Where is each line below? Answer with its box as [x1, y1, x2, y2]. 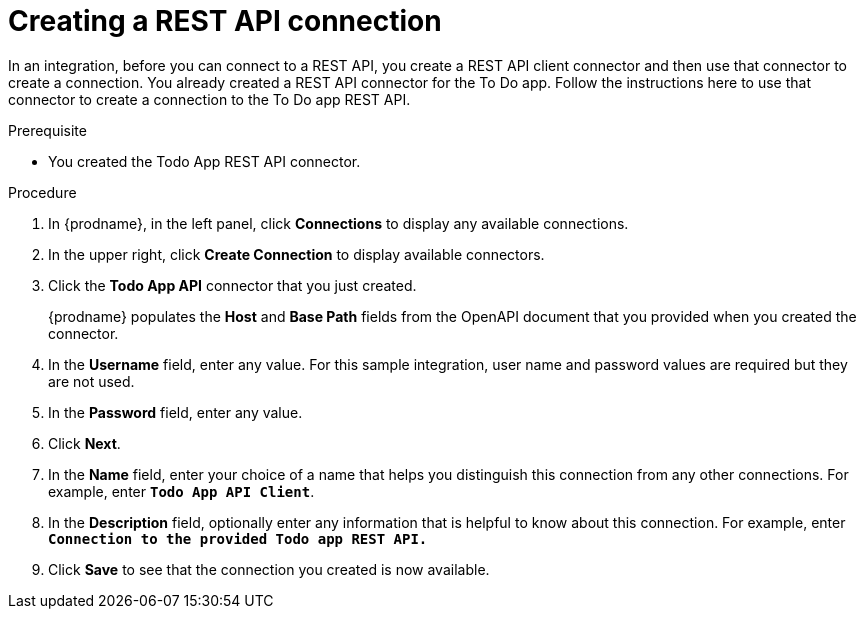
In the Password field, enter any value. [48, 403, 303, 421]
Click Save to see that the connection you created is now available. [48, 560, 490, 578]
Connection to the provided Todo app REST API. [48, 530, 428, 547]
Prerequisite [8, 121, 87, 139]
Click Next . [48, 434, 121, 452]
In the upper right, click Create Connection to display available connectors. [48, 245, 545, 263]
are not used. [48, 372, 135, 390]
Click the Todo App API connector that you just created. [48, 276, 417, 294]
